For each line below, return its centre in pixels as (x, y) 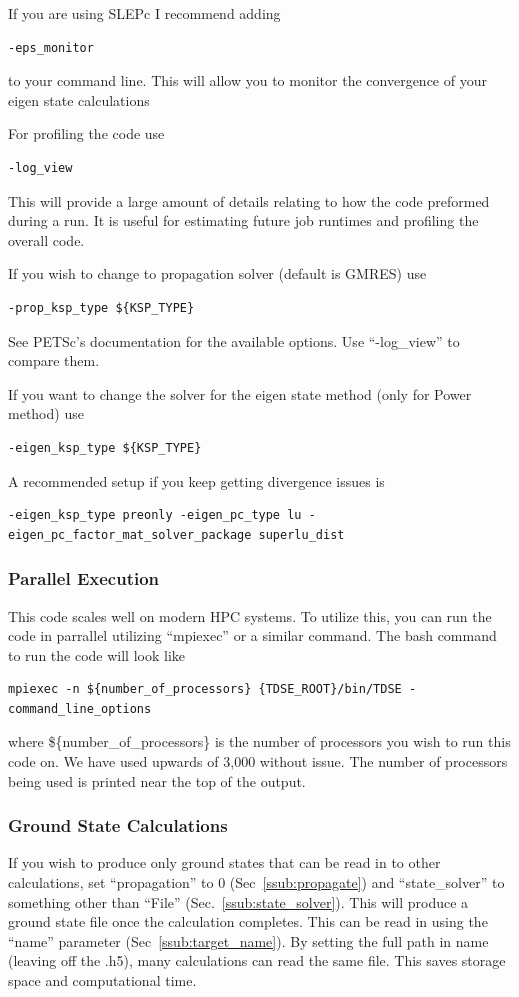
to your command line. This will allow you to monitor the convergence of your (247, 80)
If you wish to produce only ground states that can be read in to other (224, 862)
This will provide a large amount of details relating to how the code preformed (249, 200)
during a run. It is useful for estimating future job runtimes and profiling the (243, 220)
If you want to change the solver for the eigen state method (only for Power (240, 393)
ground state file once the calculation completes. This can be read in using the (248, 921)
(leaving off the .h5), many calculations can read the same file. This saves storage (257, 960)
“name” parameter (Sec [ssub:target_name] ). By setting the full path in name (248, 940)
